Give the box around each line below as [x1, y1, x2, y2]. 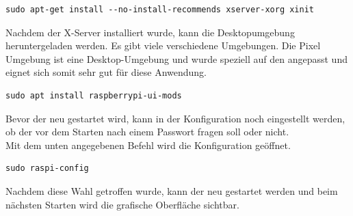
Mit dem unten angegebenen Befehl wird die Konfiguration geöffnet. [5, 137, 291, 152]
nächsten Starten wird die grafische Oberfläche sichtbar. [5, 197, 239, 211]
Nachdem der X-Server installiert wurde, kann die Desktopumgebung [5, 25, 295, 39]
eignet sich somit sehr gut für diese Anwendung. [5, 65, 207, 79]
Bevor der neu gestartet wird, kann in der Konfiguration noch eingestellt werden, [5, 111, 345, 125]
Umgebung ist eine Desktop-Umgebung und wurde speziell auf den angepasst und [5, 51, 348, 66]
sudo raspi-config [5, 163, 89, 174]
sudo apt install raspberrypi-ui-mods [5, 90, 182, 100]
